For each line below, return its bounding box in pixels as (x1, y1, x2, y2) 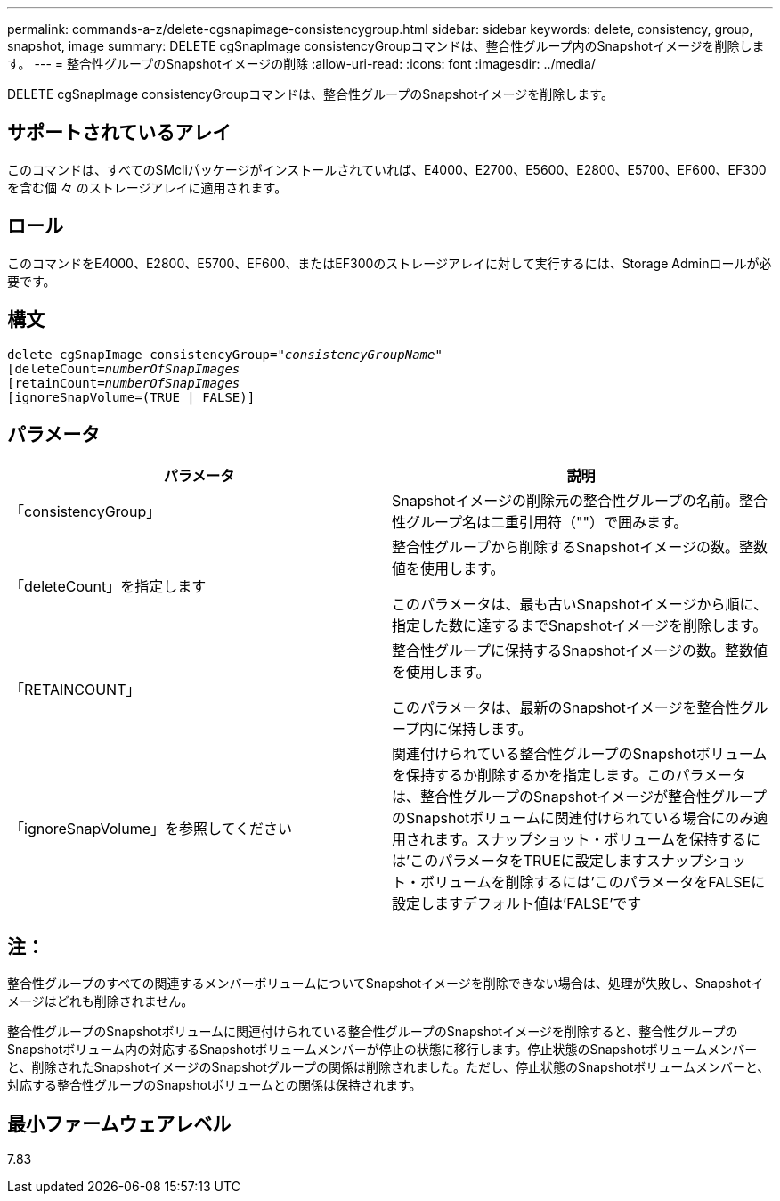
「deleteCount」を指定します (10, 577, 207, 596)
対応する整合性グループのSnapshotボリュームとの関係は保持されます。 (7, 1077, 422, 1093)
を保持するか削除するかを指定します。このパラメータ (392, 766, 746, 785)
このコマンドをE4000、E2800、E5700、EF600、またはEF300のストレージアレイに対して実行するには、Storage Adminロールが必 (7, 255, 772, 271)
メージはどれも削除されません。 (7, 993, 194, 1009)
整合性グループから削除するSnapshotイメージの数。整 (392, 538, 753, 557)
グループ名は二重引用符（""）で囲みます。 (406, 513, 688, 532)
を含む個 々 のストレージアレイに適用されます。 (7, 179, 288, 195)
